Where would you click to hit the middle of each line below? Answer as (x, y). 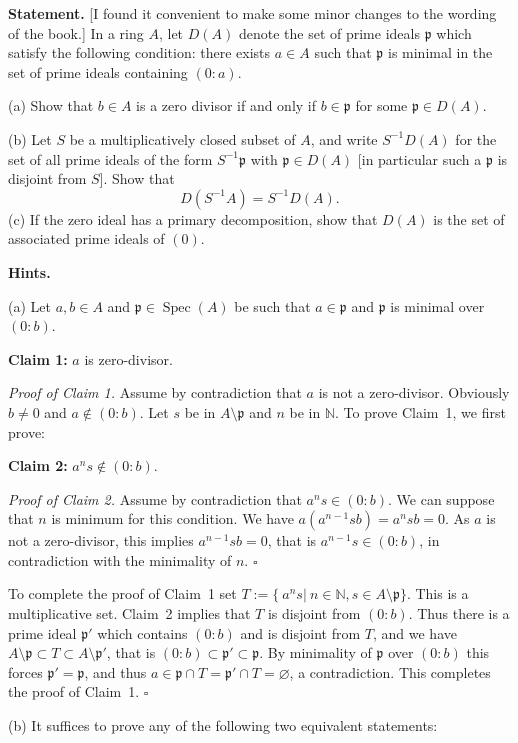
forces (25, 671)
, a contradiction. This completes (390, 671)
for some (381, 105)
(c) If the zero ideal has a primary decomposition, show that (193, 218)
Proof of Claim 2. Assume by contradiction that (155, 498)
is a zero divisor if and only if (226, 105)
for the (476, 138)
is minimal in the (440, 52)
